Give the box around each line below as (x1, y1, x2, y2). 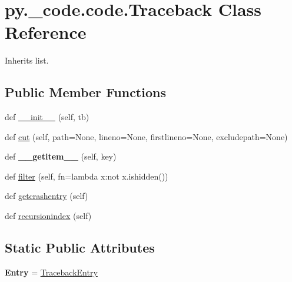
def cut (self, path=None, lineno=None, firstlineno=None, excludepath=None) (5, 130, 288, 142)
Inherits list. (5, 54, 49, 67)
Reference (5, 20, 87, 44)
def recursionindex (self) (5, 210, 92, 222)
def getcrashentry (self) (5, 190, 88, 202)
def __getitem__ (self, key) (5, 150, 117, 162)
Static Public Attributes (5, 238, 155, 257)
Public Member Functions (5, 83, 166, 101)
